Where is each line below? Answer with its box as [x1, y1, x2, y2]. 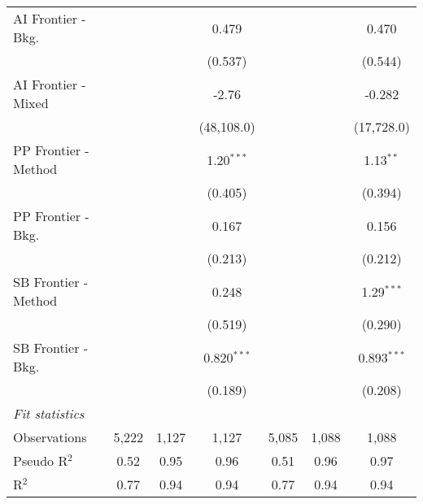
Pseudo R [13, 451, 68, 470]
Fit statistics [13, 404, 85, 423]
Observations [13, 428, 87, 446]
